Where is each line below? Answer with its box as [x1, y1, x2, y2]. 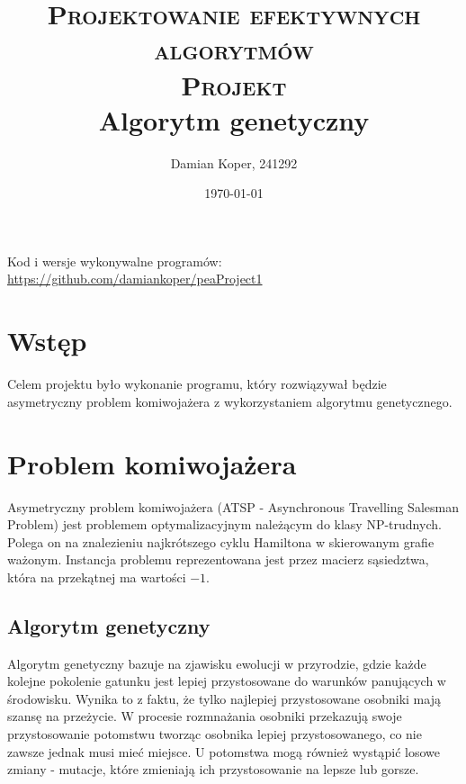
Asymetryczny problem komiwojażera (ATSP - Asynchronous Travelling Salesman [7, 497, 459, 516]
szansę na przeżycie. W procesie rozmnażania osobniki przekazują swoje [7, 707, 402, 725]
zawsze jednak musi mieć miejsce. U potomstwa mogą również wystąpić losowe [7, 742, 441, 761]
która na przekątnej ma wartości [7, 567, 186, 586]
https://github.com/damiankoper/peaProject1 [7, 269, 263, 288]
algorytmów [154, 31, 314, 68]
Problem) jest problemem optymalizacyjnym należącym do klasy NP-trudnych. [7, 515, 442, 534]
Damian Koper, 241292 [170, 153, 298, 172]
